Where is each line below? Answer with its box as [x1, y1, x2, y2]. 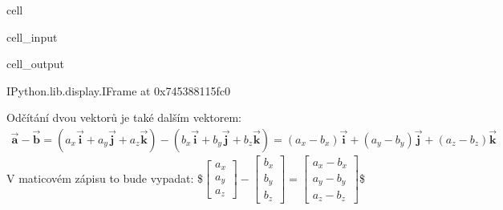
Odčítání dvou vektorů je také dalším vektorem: [6, 109, 241, 126]
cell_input [6, 28, 58, 45]
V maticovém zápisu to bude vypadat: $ [6, 169, 204, 186]
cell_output [6, 55, 64, 72]
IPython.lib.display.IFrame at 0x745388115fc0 [6, 82, 231, 99]
